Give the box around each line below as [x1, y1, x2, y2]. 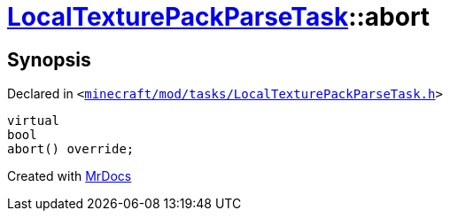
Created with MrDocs [7, 168, 132, 184]
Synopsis [7, 48, 91, 71]
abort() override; [7, 142, 135, 157]
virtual [7, 113, 60, 128]
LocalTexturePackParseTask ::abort [7, 2, 431, 32]
